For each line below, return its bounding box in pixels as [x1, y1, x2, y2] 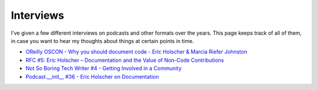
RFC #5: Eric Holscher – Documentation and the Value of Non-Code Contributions [25, 56, 224, 64]
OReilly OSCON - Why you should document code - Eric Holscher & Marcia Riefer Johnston [25, 48, 247, 55]
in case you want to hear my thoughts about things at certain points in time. [11, 37, 194, 44]
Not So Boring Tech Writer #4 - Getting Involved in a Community [25, 65, 182, 72]
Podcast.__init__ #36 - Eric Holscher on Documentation [25, 73, 159, 80]
